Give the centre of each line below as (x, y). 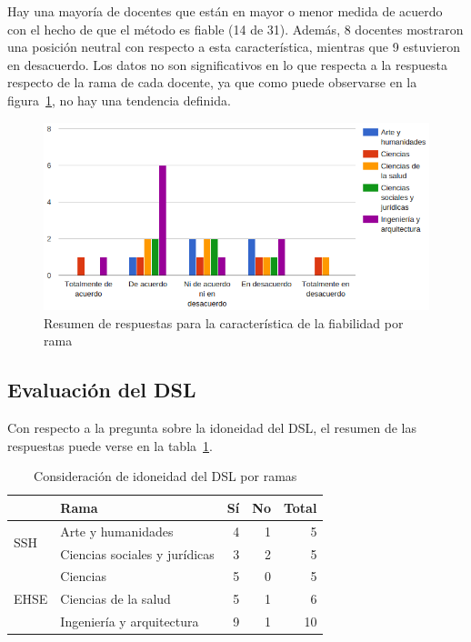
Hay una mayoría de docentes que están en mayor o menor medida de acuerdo (225, 11)
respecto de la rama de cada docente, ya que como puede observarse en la (212, 82)
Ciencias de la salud (115, 599)
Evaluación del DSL (102, 390)
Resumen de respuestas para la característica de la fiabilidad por (224, 322)
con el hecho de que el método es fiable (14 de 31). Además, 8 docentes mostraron (235, 29)
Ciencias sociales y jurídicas (137, 553)
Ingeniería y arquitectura (130, 622)
